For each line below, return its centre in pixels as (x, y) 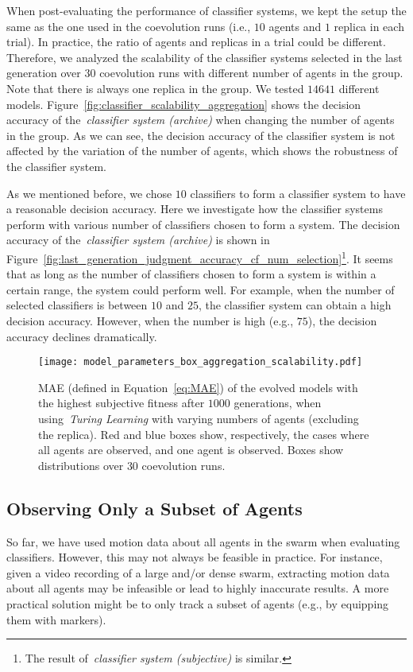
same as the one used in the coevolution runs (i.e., (129, 26)
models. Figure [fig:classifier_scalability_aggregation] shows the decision (184, 104)
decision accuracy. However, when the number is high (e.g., (150, 320)
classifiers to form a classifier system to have (298, 193)
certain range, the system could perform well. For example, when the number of (201, 289)
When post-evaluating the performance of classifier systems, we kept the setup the (206, 10)
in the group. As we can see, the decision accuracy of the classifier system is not (201, 135)
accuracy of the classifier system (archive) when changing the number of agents (201, 120)
